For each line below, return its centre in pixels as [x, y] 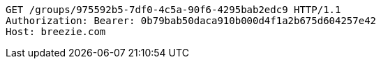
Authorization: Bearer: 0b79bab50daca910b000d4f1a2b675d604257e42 [191, 21]
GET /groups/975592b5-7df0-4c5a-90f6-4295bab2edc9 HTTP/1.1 [173, 10]
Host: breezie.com [56, 32]
